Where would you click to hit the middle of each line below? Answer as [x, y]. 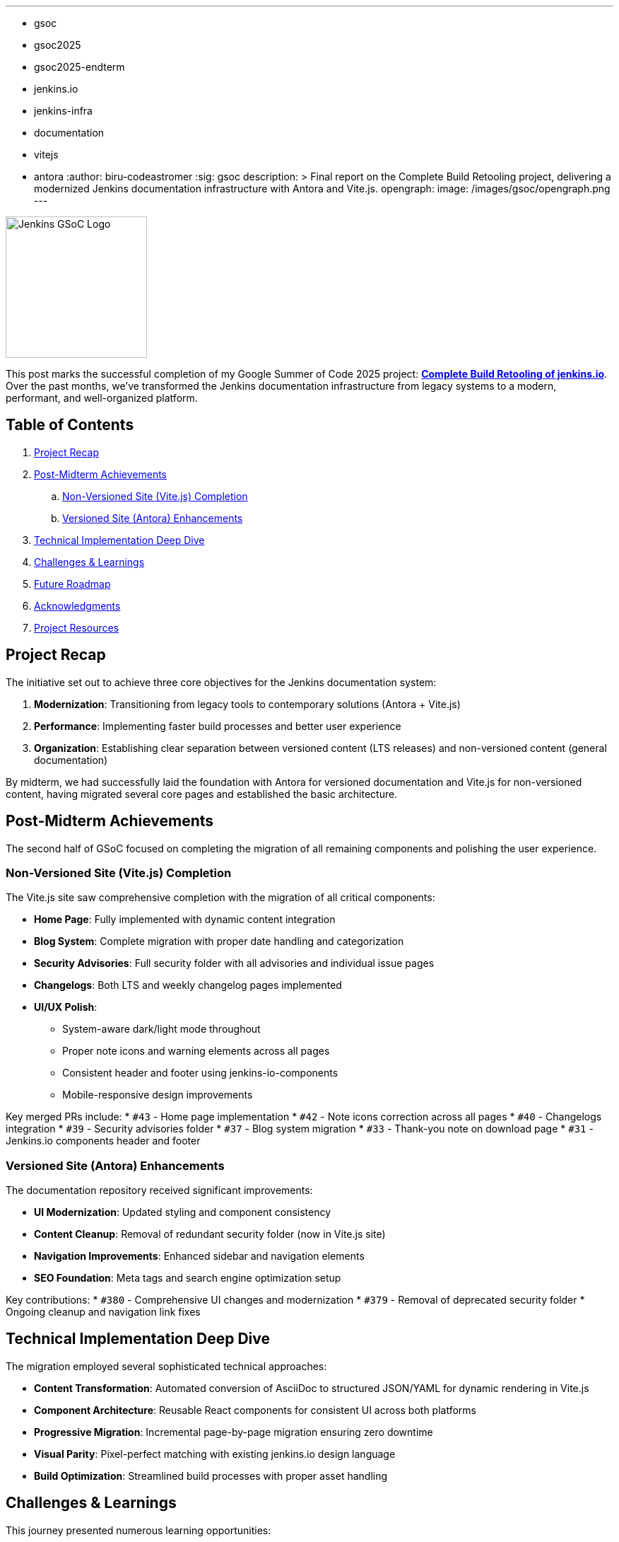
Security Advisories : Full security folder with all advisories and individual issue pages [234, 963]
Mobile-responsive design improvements [158, 1095]
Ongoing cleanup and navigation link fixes [103, 1312]
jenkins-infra [63, 111]
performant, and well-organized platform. [102, 398]
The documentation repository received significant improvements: [159, 1190]
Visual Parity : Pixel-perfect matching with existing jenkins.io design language [215, 1454]
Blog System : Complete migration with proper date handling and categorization [219, 941]
